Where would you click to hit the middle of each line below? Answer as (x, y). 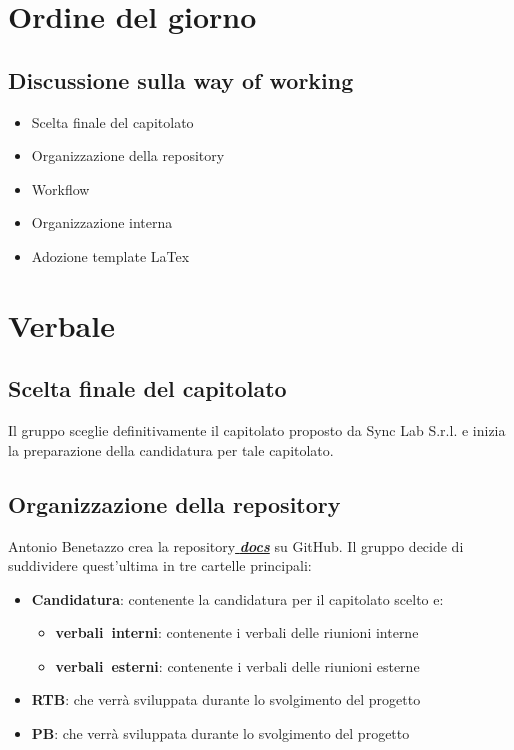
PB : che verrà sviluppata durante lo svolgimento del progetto (220, 733)
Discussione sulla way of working (181, 79)
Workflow (60, 188)
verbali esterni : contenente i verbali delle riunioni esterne (237, 665)
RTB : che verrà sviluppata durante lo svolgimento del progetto (226, 699)
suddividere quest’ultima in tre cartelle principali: (160, 565)
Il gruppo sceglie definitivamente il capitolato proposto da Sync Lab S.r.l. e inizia (257, 430)
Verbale (61, 324)
